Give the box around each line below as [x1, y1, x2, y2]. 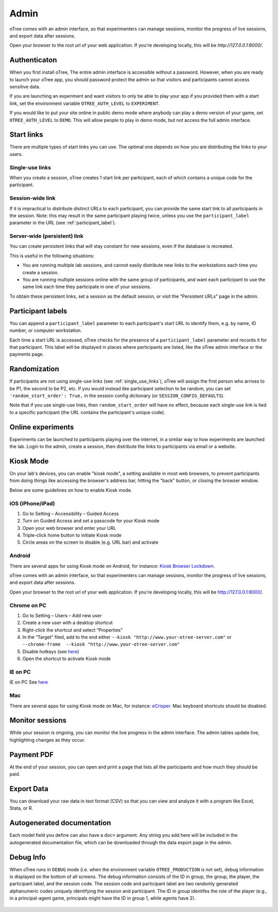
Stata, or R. [9, 805, 33, 811]
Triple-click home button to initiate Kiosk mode [22, 532, 122, 539]
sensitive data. [9, 84, 41, 90]
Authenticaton [9, 56, 57, 64]
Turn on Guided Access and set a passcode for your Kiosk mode [22, 517, 160, 524]
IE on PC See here [9, 679, 48, 685]
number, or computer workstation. [9, 327, 82, 334]
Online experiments [9, 422, 74, 432]
